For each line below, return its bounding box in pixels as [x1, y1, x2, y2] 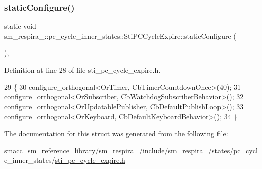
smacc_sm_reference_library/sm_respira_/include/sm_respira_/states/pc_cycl [4, 145, 258, 155]
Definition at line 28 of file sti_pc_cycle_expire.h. [4, 65, 161, 75]
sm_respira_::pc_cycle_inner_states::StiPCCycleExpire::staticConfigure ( [4, 30, 236, 41]
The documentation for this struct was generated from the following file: [4, 128, 228, 138]
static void [4, 21, 36, 31]
